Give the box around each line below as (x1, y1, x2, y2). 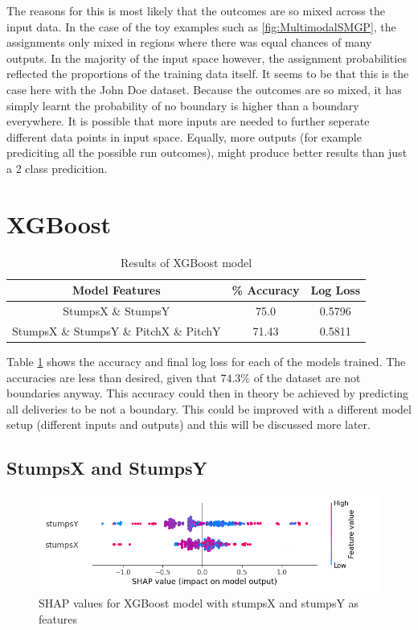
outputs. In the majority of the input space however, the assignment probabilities (6, 49, 407, 66)
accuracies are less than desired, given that (6, 369, 217, 385)
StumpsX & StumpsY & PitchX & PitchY (12, 322, 221, 339)
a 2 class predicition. (6, 159, 108, 176)
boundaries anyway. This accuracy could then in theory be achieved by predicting (6, 385, 409, 401)
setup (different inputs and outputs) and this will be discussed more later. (6, 416, 371, 433)
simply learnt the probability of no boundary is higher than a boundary (6, 97, 359, 113)
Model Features (72, 282, 161, 299)
